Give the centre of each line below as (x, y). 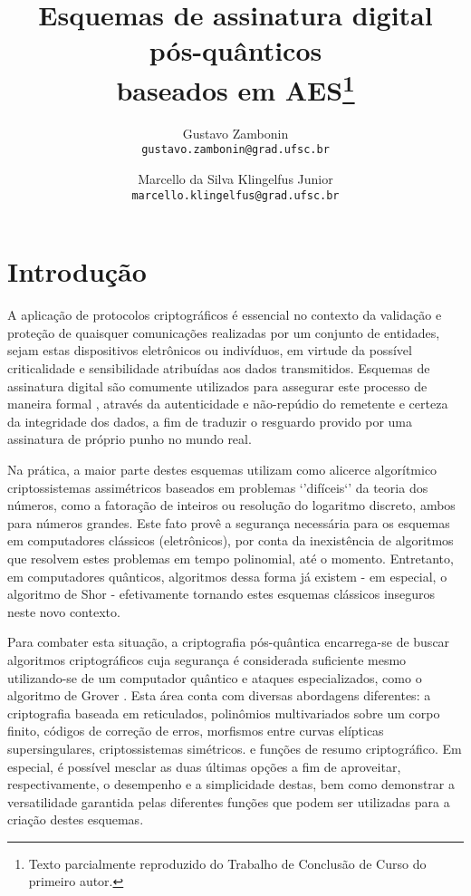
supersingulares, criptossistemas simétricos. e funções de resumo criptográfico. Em (235, 748)
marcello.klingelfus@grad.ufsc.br (235, 195)
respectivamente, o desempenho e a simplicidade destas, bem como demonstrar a (231, 784)
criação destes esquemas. (76, 819)
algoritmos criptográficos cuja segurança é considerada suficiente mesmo (207, 659)
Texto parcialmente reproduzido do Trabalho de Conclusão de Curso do (227, 863)
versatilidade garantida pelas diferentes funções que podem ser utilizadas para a (229, 801)
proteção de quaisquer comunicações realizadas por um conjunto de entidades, (224, 332)
